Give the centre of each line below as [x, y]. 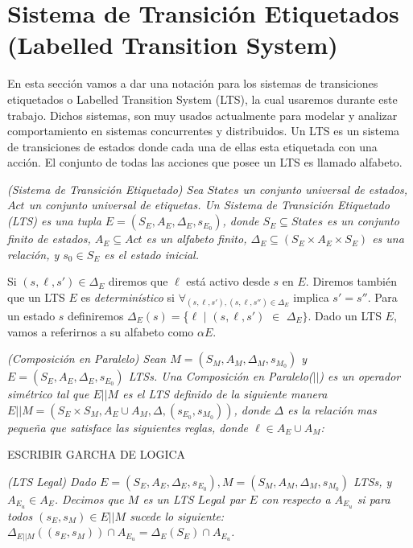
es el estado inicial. [151, 254]
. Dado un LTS [345, 316]
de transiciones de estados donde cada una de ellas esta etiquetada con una [192, 146]
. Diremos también [351, 281]
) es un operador [360, 376]
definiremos [96, 316]
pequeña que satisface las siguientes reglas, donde [128, 427]
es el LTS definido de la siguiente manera [225, 394]
